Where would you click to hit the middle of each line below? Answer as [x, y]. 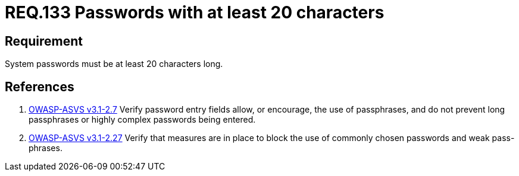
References [40, 87]
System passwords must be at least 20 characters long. [114, 64]
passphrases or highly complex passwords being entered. [142, 120]
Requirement [44, 41]
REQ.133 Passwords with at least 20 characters [195, 12]
